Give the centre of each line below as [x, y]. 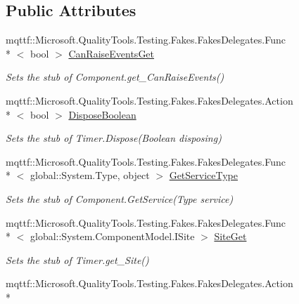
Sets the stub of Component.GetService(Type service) [120, 198]
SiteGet [230, 236]
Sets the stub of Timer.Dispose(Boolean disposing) [114, 138]
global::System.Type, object [90, 175]
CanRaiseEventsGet [112, 53]
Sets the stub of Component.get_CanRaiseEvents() [115, 77]
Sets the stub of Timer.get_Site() [77, 259]
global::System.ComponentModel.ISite [112, 236]
